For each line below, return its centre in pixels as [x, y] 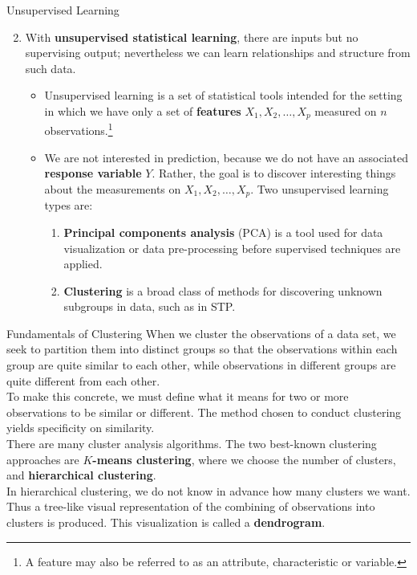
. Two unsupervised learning [320, 188]
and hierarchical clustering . [81, 475]
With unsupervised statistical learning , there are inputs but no [192, 37]
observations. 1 [79, 129]
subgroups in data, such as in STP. [150, 306]
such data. [51, 68]
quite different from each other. [83, 380]
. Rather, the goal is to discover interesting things [274, 173]
